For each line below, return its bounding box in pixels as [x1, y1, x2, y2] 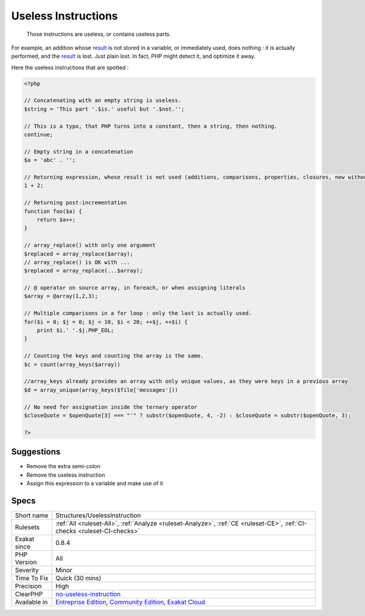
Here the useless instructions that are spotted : [11, 64, 129, 71]
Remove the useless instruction [26, 471, 105, 479]
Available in [15, 598, 48, 606]
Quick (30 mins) [55, 573, 102, 582]
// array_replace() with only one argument [24, 242, 156, 249]
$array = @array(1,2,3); [24, 292, 99, 300]
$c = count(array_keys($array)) [24, 361, 121, 368]
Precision [15, 581, 42, 590]
